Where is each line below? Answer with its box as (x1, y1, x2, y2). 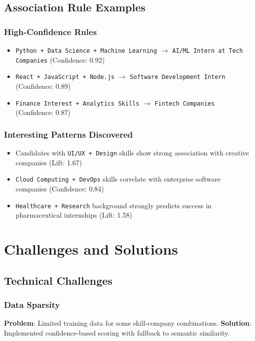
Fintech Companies (154, 100, 215, 107)
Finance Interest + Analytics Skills (15, 100, 140, 107)
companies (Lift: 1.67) (15, 157, 82, 167)
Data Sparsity (4, 298, 60, 310)
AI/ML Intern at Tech (172, 47, 243, 54)
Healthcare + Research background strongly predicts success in (15, 200, 212, 210)
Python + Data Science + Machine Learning (15, 47, 157, 54)
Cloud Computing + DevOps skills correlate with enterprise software (15, 174, 221, 184)
